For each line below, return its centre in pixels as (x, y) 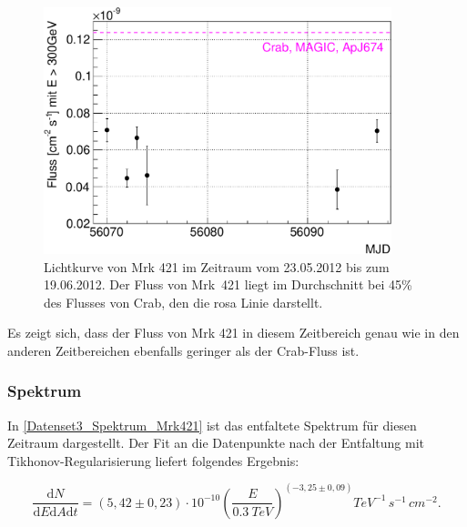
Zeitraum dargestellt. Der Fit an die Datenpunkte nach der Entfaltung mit (216, 443)
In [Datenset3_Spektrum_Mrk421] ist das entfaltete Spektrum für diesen (212, 425)
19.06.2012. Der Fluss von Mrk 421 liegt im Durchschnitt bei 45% (228, 284)
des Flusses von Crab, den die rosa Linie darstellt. (183, 302)
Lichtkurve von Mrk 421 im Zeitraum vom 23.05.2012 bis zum (217, 266)
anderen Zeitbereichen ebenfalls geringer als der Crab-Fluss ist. (183, 350)
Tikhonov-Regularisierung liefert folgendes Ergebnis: (153, 460)
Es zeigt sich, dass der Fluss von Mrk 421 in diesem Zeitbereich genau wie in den (233, 333)
